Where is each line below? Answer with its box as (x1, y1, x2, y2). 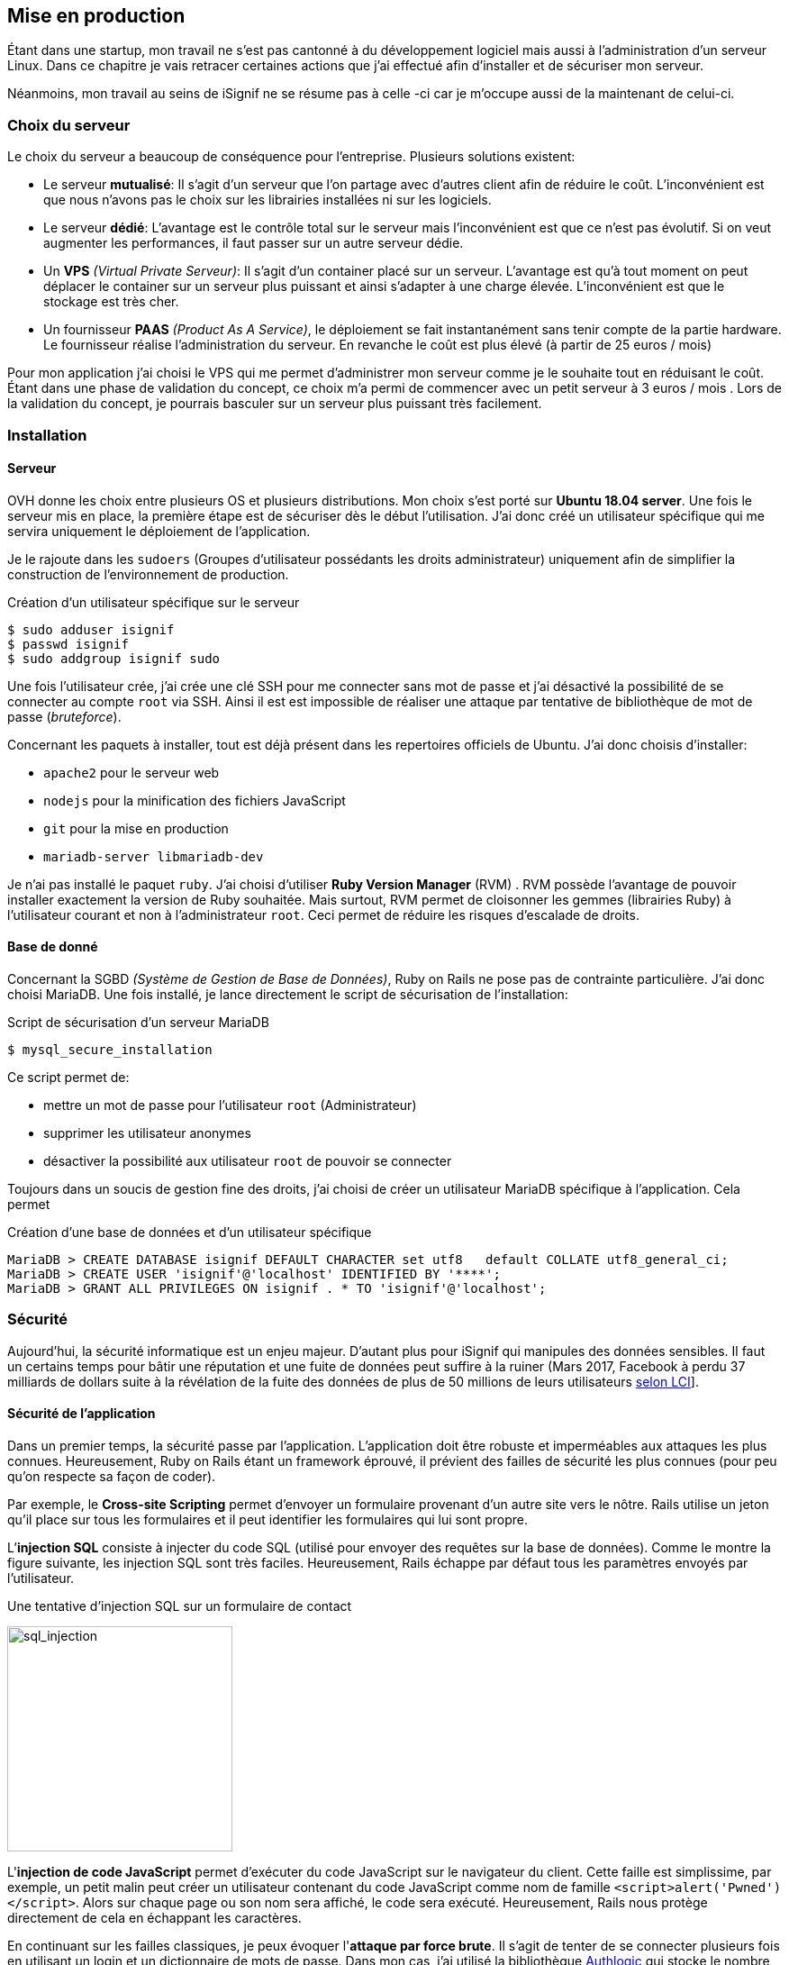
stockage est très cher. (43, 294, 179, 310)
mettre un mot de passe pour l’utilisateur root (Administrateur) (43, 1096, 417, 1113)
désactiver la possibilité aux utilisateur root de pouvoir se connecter (43, 1152, 452, 1169)
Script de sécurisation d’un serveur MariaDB (7, 1014, 269, 1030)
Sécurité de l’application (7, 1406, 156, 1422)
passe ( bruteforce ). (7, 708, 122, 724)
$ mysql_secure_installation (7, 1042, 213, 1057)
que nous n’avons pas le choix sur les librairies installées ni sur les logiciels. (43, 192, 492, 208)
